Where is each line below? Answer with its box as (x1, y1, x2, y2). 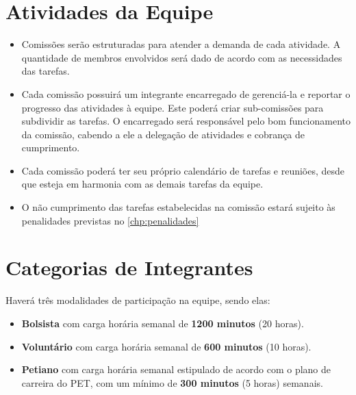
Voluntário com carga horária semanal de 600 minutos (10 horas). (21, 339, 311, 353)
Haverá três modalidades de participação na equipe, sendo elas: (5, 293, 270, 307)
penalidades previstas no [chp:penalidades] (21, 213, 199, 227)
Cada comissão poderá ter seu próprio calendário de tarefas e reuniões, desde (21, 163, 345, 177)
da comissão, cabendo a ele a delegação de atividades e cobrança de (21, 127, 305, 141)
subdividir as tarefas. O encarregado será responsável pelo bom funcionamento (21, 114, 351, 128)
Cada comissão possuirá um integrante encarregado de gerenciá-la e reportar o (21, 86, 351, 101)
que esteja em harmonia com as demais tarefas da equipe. (21, 177, 264, 191)
